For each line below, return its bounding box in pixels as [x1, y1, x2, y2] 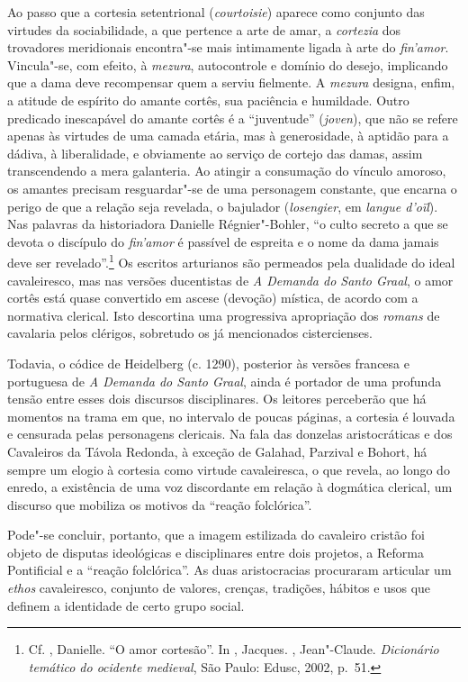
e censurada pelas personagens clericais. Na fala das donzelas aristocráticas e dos [7, 424, 453, 443]
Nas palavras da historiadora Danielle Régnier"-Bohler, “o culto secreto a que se [7, 214, 448, 233]
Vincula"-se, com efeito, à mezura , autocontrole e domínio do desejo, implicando [7, 55, 448, 74]
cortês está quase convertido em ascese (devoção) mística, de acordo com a [7, 288, 418, 307]
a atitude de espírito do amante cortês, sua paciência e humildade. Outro [7, 90, 409, 109]
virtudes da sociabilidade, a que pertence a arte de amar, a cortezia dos [7, 20, 401, 39]
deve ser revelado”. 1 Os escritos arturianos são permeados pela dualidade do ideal [7, 250, 455, 271]
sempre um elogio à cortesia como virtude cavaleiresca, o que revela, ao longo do [7, 459, 450, 478]
